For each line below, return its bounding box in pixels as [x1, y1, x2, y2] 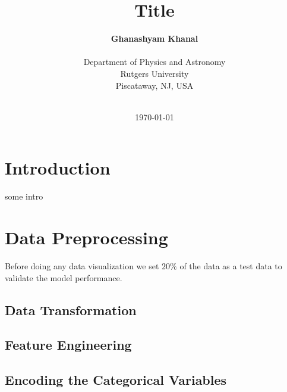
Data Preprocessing [5, 225, 168, 249]
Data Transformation [5, 300, 137, 319]
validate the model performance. [5, 271, 122, 284]
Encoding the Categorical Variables [5, 371, 227, 389]
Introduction [5, 155, 111, 180]
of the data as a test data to [179, 259, 282, 272]
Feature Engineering [5, 335, 132, 354]
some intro [5, 190, 43, 203]
